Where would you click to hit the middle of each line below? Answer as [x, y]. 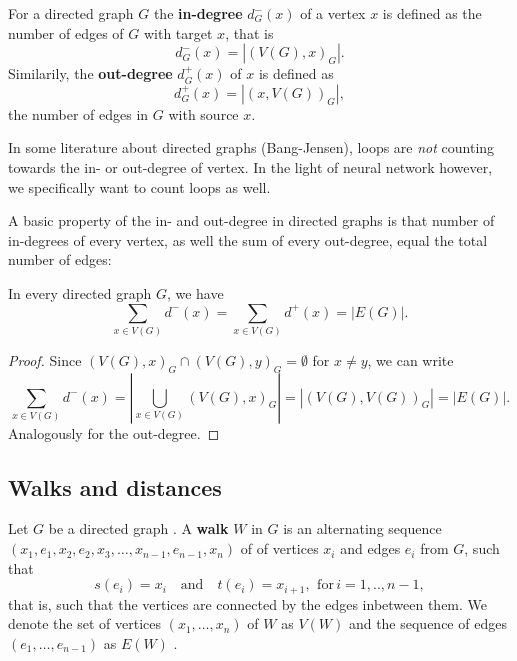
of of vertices [279, 548]
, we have [195, 292]
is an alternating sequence [362, 528]
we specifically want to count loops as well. [139, 186]
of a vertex [333, 13]
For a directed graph [71, 13]
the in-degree [198, 13]
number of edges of [66, 32]
